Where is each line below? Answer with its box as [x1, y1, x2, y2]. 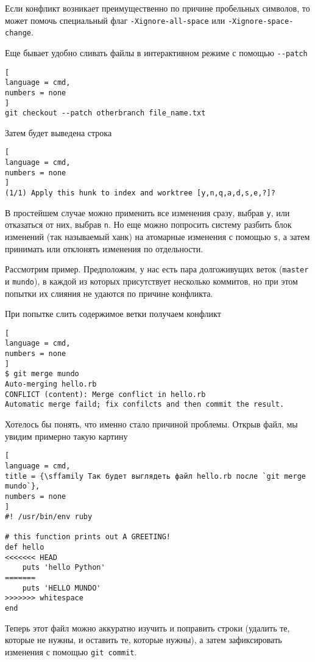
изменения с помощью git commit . [5, 645, 137, 658]
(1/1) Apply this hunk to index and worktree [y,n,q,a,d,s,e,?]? [5, 189, 275, 198]
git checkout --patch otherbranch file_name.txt [5, 109, 206, 118]
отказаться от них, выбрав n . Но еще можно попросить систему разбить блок [5, 218, 292, 231]
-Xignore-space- [227, 16, 294, 26]
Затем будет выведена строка [5, 126, 112, 139]
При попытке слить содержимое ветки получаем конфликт [5, 307, 221, 320]
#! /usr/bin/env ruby [5, 512, 93, 522]
